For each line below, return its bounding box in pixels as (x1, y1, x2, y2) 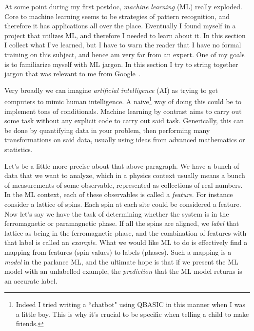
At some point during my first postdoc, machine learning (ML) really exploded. (4, 1, 242, 11)
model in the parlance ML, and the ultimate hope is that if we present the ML (4, 256, 238, 266)
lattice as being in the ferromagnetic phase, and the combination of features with (4, 227, 247, 238)
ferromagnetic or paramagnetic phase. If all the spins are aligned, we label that (4, 218, 239, 228)
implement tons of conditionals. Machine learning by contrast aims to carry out (4, 106, 242, 116)
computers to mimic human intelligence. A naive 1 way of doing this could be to (4, 95, 241, 106)
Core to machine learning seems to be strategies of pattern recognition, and (4, 11, 230, 21)
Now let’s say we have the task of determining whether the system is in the (4, 208, 229, 219)
